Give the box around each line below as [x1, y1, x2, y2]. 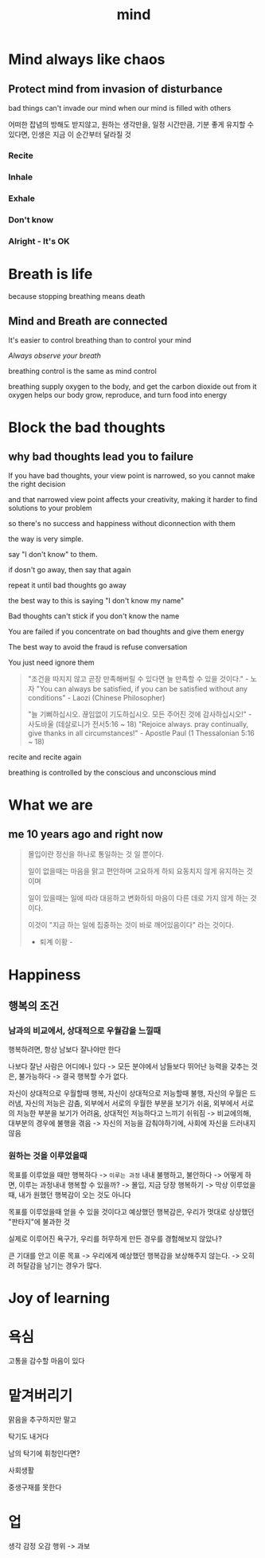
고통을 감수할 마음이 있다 [8, 1356, 85, 1365]
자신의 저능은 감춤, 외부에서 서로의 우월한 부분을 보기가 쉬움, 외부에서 [25, 1098, 240, 1109]
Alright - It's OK [8, 235, 70, 246]
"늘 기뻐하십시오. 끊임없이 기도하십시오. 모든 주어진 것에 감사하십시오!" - [27, 709, 252, 719]
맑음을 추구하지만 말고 [8, 1415, 77, 1424]
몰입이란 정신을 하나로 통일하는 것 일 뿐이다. [27, 850, 165, 859]
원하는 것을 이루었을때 [8, 1150, 88, 1161]
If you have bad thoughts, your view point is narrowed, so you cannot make [8, 471, 255, 481]
